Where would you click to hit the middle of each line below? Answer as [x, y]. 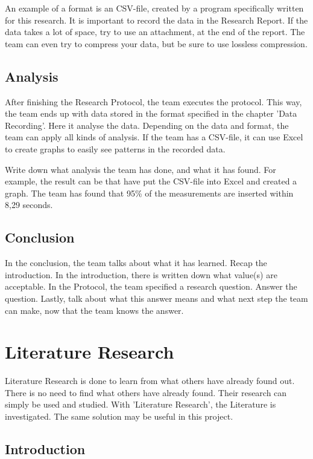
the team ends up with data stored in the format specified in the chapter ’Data [151, 113]
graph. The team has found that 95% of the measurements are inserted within [149, 193]
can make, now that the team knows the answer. [94, 310]
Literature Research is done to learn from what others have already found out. [150, 381]
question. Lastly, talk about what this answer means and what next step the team [156, 298]
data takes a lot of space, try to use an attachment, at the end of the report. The [155, 32]
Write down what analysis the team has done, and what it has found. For [141, 169]
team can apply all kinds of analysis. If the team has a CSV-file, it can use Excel [154, 137]
